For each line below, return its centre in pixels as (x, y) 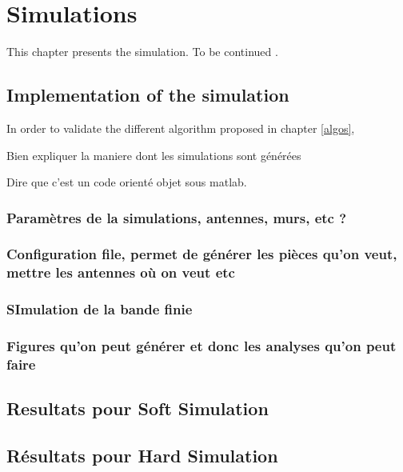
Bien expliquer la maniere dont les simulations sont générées (154, 155)
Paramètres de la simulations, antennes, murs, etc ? (177, 217)
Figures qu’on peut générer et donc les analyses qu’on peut (201, 346)
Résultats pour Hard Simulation (142, 456)
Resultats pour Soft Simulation (138, 408)
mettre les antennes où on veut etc (121, 272)
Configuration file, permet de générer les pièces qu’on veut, (202, 254)
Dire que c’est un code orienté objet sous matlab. (127, 182)
